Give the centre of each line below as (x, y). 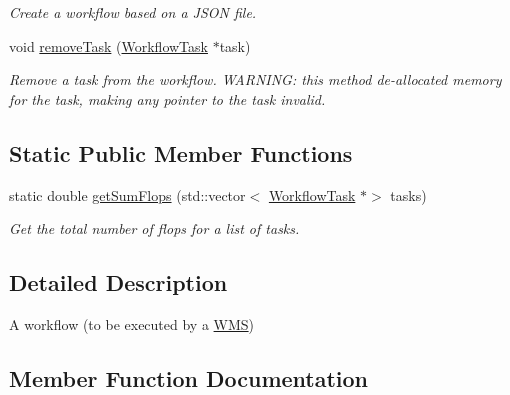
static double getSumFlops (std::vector (127, 194)
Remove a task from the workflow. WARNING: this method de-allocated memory (255, 79)
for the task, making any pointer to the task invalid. (167, 98)
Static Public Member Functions (181, 152)
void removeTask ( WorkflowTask (108, 45)
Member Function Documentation (189, 377)
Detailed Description (118, 282)
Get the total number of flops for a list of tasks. (154, 228)
